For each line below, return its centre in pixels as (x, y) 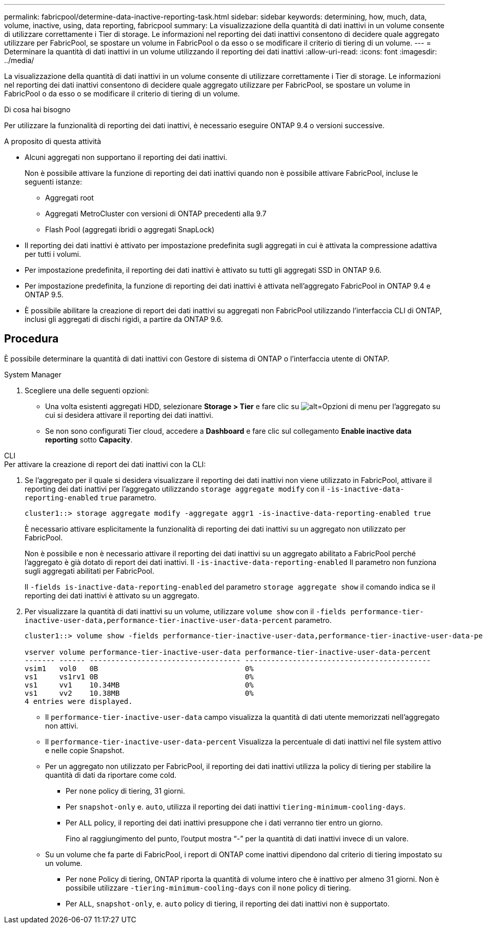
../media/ (19, 60)
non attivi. (62, 725)
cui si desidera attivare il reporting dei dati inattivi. (129, 415)
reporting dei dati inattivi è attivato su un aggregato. (112, 595)
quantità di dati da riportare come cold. (111, 775)
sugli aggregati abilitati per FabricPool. (89, 571)
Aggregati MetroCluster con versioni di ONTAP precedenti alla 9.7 (156, 214)
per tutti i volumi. (53, 254)
